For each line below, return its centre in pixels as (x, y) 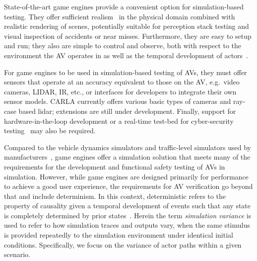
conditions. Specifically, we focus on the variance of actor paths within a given (123, 244)
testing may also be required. (50, 130)
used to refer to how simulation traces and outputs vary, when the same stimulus (127, 225)
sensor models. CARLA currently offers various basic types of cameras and (118, 101)
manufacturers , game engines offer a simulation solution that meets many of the (127, 157)
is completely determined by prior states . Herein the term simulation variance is (128, 215)
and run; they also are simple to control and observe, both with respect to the (123, 45)
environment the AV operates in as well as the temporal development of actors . (126, 55)
